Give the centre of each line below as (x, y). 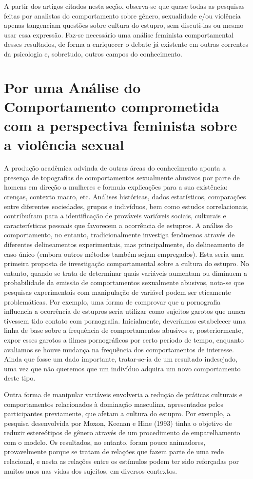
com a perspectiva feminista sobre (121, 125)
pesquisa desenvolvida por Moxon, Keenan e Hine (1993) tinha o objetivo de (118, 423)
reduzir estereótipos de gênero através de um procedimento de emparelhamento (122, 432)
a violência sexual (64, 144)
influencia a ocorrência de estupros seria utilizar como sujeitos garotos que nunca (125, 311)
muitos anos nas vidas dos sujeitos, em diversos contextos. (91, 470)
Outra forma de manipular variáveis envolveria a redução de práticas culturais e (123, 394)
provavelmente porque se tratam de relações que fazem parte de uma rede (114, 451)
